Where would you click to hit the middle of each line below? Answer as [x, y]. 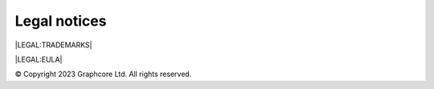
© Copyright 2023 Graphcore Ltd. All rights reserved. [103, 74]
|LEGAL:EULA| [39, 59]
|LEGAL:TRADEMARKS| [53, 45]
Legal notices [61, 21]
